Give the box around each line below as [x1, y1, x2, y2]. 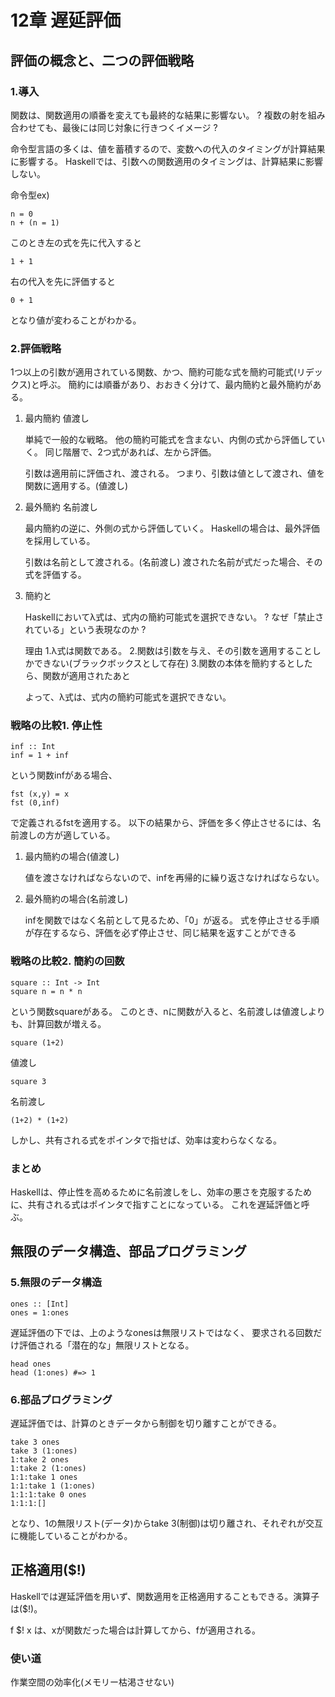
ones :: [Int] [10, 1299, 70, 1309]
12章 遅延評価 [10, 9, 122, 32]
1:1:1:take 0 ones [10, 1490, 87, 1500]
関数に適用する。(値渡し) [24, 480, 129, 492]
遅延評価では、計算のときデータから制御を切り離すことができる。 [10, 1417, 282, 1430]
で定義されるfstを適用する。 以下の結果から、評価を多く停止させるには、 [10, 817, 313, 829]
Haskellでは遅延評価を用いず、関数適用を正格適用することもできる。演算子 [10, 1590, 320, 1602]
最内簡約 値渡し [24, 412, 90, 425]
